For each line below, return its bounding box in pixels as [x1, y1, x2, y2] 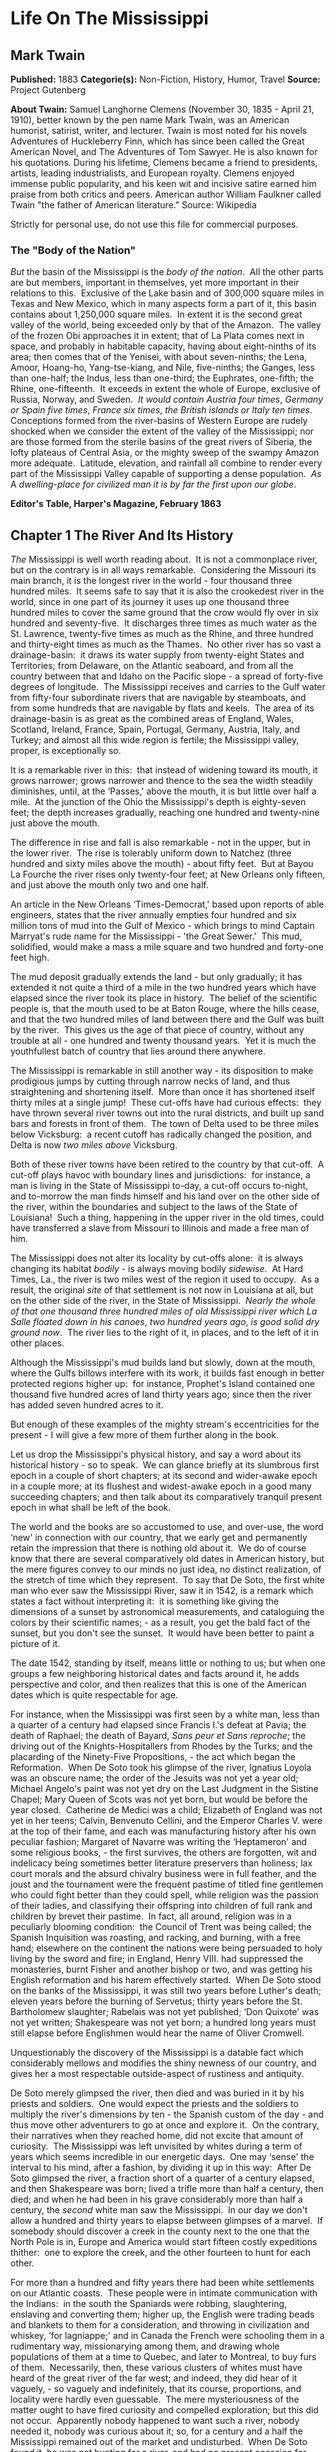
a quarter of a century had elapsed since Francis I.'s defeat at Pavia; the [10, 1719, 307, 1731]
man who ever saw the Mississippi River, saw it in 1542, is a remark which [10, 1585, 314, 1597]
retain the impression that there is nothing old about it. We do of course [10, 1542, 307, 1554]
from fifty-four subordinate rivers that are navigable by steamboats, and [10, 692, 307, 704]
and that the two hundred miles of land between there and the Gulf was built [10, 1013, 325, 1026]
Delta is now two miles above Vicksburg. [10, 1139, 178, 1151]
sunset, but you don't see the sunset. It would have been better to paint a [10, 1627, 315, 1639]
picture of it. [10, 1638, 61, 1650]
